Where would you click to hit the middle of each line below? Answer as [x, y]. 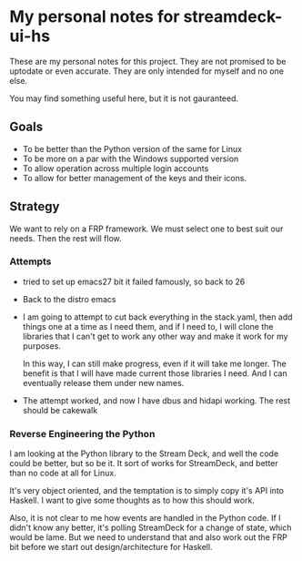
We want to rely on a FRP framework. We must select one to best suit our [146, 229]
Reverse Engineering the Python [82, 433]
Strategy [35, 207]
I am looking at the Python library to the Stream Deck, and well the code [144, 454]
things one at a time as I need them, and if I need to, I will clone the [148, 326]
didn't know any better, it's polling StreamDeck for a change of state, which [151, 528]
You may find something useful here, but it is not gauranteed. [124, 98]
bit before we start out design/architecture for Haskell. [111, 547]
